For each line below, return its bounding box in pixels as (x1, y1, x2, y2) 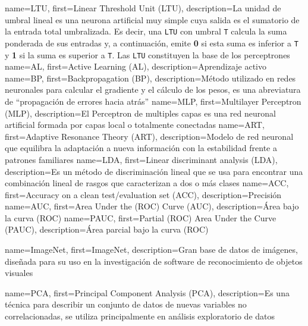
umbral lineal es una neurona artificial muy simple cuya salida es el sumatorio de (5, 13, 300, 26)
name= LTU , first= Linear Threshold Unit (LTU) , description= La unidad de (5, 2, 281, 14)
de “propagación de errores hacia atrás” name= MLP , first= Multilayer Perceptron (5, 95, 301, 107)
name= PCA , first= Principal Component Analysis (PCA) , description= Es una (5, 286, 290, 299)
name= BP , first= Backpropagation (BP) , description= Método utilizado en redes (5, 71, 296, 84)
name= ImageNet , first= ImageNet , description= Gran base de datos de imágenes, (5, 243, 298, 256)
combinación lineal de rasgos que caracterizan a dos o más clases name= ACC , (5, 177, 289, 189)
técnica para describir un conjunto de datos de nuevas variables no (5, 298, 247, 311)
